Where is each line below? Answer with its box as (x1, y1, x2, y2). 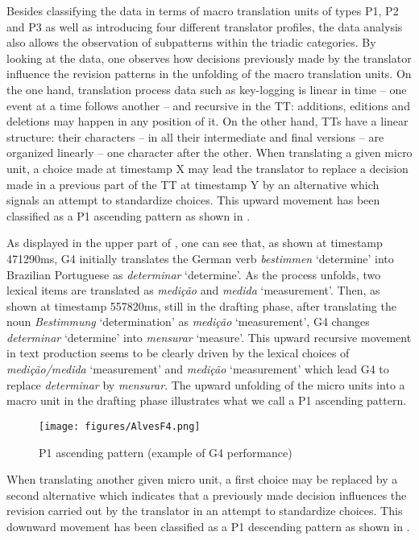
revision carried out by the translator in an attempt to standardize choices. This (6, 502, 403, 519)
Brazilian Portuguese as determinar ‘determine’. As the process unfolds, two (6, 266, 381, 282)
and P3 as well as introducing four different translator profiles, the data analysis (6, 18, 403, 35)
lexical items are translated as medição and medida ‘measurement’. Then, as (6, 282, 380, 299)
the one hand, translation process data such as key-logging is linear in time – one (6, 80, 407, 97)
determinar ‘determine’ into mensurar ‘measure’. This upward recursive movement (6, 328, 412, 345)
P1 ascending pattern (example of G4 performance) (39, 443, 292, 460)
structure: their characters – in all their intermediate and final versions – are (6, 128, 384, 145)
